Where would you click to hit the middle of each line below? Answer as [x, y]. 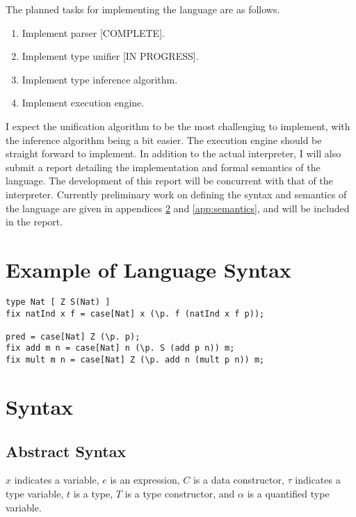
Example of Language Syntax [148, 269]
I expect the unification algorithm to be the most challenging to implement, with [178, 126]
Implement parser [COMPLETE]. [93, 32]
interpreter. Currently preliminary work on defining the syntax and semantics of [176, 194]
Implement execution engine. [83, 103]
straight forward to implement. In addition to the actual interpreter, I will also [173, 153]
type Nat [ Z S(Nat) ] [58, 302]
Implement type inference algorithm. [100, 79]
